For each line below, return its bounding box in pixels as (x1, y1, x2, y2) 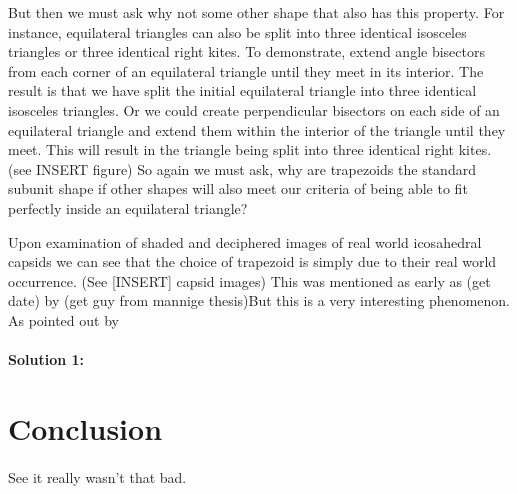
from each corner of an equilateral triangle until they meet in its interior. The (8, 60, 484, 81)
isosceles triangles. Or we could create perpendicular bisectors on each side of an (8, 99, 500, 120)
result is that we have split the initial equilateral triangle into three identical (8, 80, 477, 101)
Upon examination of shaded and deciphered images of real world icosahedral (8, 231, 482, 252)
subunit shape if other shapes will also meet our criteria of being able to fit (8, 178, 468, 199)
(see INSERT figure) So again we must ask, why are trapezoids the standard (8, 158, 476, 179)
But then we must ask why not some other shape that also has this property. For (8, 2, 505, 22)
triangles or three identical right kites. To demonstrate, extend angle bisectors (8, 41, 485, 62)
